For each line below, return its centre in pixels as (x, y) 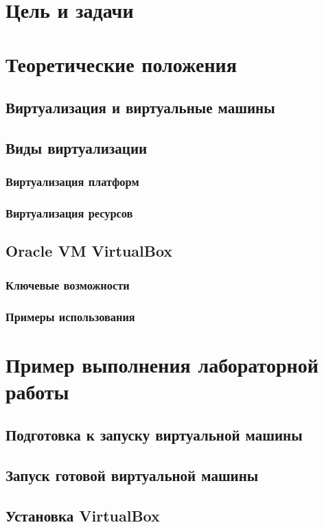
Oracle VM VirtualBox (89, 251)
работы (37, 391)
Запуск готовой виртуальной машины (132, 475)
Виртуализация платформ (72, 181)
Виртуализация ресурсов (69, 213)
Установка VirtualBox (83, 515)
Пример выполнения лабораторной (162, 364)
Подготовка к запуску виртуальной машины (154, 435)
